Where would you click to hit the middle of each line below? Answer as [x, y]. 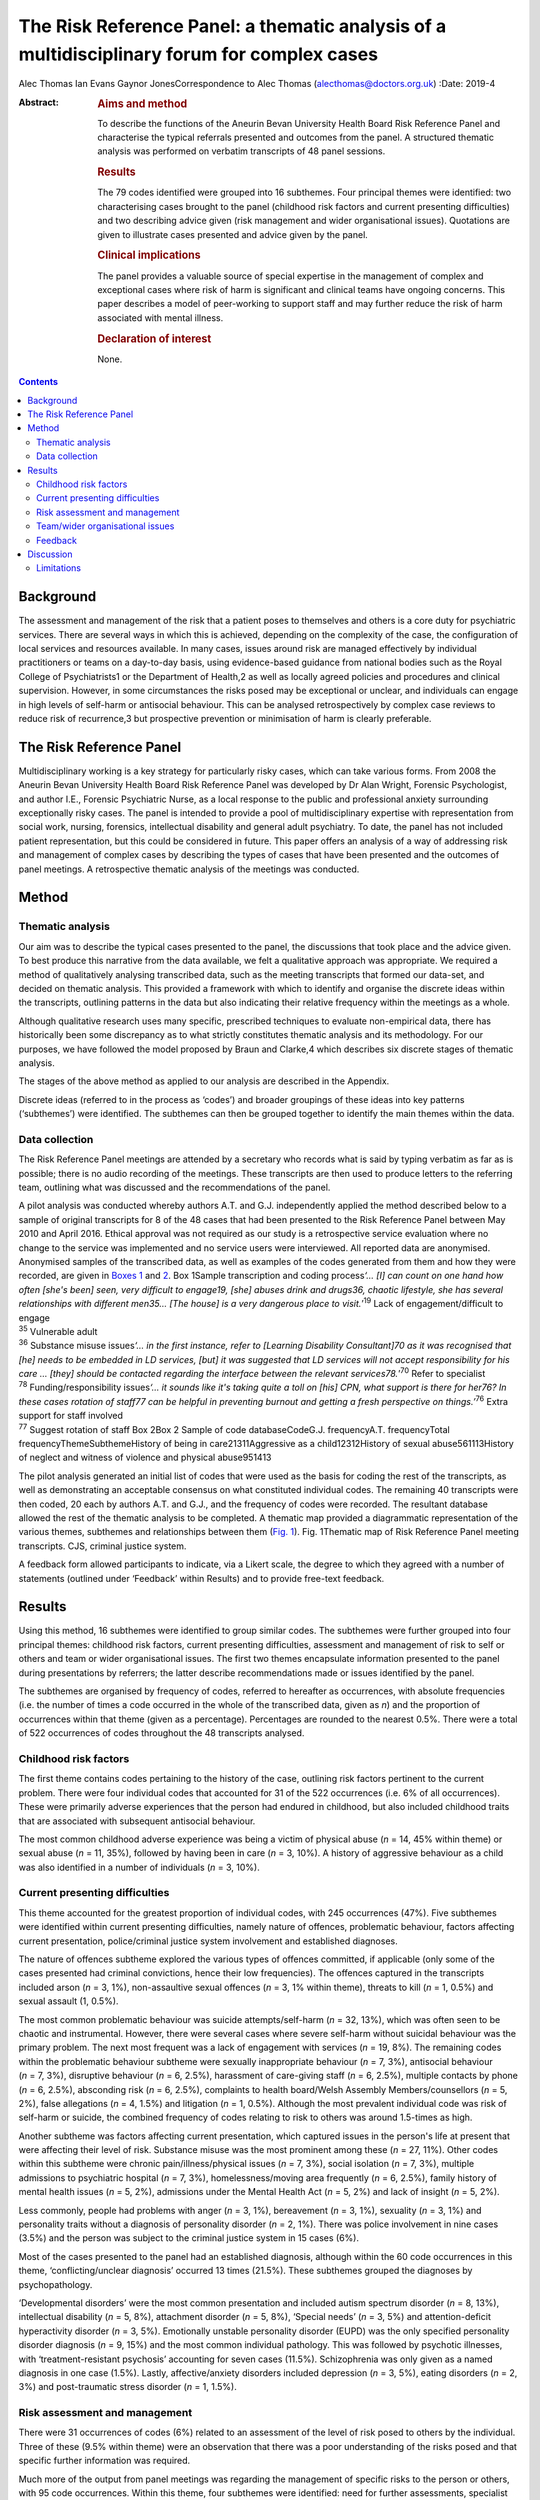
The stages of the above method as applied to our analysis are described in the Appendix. [204, 1081]
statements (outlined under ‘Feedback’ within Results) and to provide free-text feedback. [201, 1578]
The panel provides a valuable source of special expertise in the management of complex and [290, 276]
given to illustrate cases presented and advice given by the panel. [233, 234]
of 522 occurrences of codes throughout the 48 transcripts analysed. [161, 1733]
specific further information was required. [104, 2461]
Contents [38, 382]
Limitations [59, 568]
